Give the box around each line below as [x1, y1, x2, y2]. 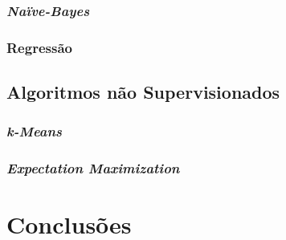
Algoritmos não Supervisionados [6, 79, 280, 104]
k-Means [6, 121, 63, 141]
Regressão [6, 37, 72, 57]
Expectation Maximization [6, 158, 180, 178]
